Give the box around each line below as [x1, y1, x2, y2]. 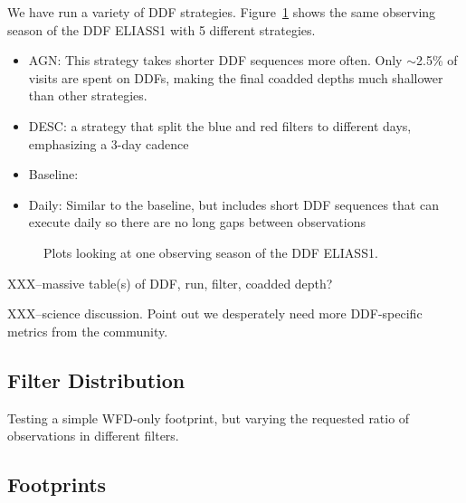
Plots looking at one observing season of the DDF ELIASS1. [43, 242, 378, 261]
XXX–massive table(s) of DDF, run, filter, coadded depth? [7, 273, 333, 292]
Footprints [7, 470, 107, 498]
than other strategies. [28, 86, 147, 105]
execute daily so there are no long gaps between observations [28, 213, 366, 232]
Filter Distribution [7, 365, 185, 394]
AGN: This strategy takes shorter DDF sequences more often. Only [28, 51, 403, 70]
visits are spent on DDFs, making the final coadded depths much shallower [28, 68, 443, 87]
